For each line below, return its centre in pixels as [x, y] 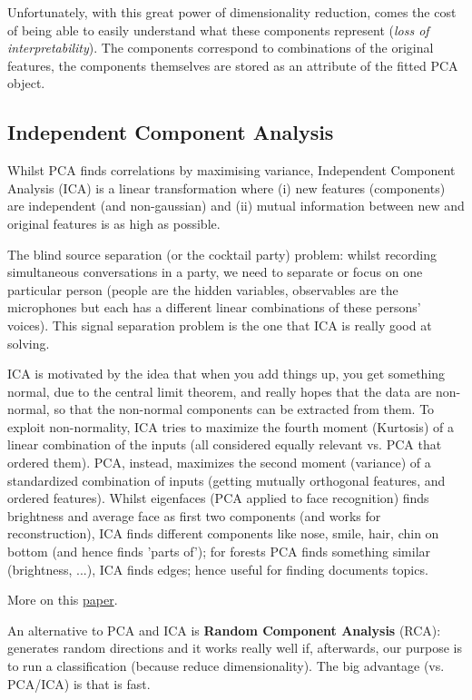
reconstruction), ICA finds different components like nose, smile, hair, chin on [223, 533]
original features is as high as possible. [114, 223]
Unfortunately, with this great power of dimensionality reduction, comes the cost [232, 12]
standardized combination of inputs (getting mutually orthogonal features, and [226, 480]
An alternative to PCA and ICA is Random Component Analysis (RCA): [224, 630]
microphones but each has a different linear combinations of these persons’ [214, 307]
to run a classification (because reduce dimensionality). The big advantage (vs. [226, 666]
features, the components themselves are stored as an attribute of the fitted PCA [233, 65]
